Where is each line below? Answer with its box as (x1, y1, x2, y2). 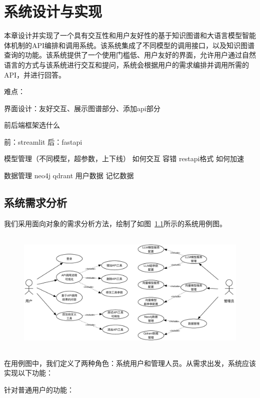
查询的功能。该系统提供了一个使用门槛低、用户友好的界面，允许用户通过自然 (4, 50, 256, 60)
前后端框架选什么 (4, 120, 60, 130)
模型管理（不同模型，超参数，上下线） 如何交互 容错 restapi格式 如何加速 (4, 153, 244, 164)
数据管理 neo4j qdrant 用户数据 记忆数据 (4, 170, 134, 181)
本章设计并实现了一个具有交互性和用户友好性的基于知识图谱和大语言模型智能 (4, 30, 256, 41)
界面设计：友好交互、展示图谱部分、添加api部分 (4, 103, 160, 113)
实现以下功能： (4, 367, 53, 378)
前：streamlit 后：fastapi (4, 136, 82, 147)
